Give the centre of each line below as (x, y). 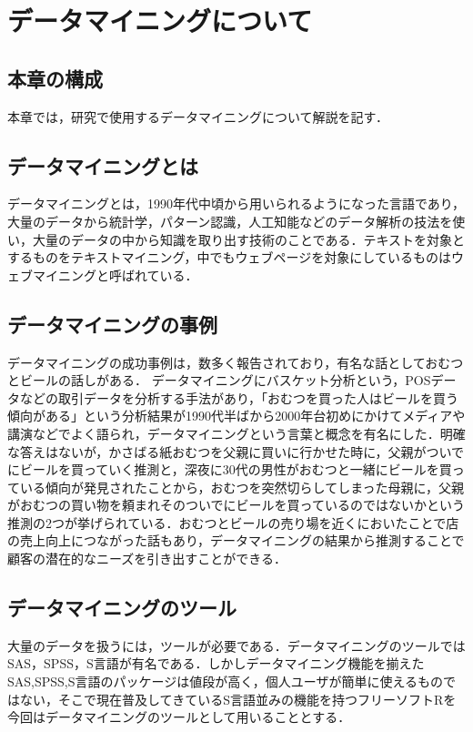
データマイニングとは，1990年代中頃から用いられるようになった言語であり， (236, 203)
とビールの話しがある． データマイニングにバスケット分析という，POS (219, 380)
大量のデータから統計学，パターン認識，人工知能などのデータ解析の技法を (230, 221)
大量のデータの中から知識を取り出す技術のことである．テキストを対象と (249, 239)
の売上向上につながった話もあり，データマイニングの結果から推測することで (236, 540)
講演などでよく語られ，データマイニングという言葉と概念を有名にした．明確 (236, 433)
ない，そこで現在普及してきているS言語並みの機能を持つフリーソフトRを (238, 699)
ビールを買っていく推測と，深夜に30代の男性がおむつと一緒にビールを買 (236, 469)
